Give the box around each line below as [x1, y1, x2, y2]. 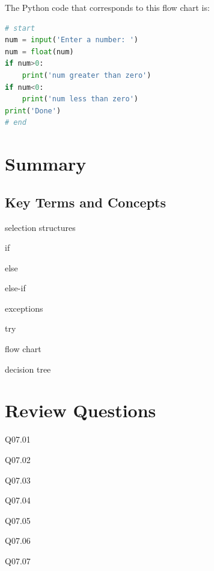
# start [5, 24, 35, 33]
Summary [5, 151, 87, 176]
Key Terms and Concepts [5, 192, 166, 211]
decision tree [5, 362, 51, 375]
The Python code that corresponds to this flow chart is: [5, 1, 210, 13]
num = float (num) [5, 47, 74, 56]
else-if [5, 282, 26, 294]
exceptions [5, 301, 43, 314]
